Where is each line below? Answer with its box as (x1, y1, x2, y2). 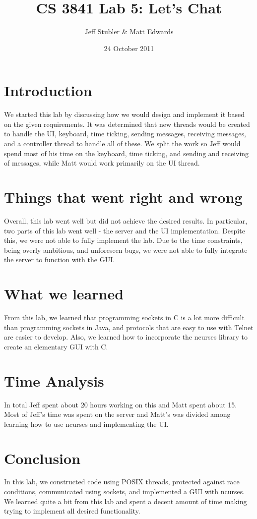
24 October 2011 (104, 43, 154, 53)
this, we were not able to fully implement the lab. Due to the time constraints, (4, 235, 243, 245)
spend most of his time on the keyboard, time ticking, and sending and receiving (4, 148, 249, 158)
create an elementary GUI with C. (4, 341, 108, 351)
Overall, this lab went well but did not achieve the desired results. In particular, (4, 215, 248, 226)
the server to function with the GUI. (4, 254, 115, 265)
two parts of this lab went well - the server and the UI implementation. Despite (4, 225, 245, 235)
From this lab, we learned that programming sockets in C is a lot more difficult (4, 312, 245, 323)
